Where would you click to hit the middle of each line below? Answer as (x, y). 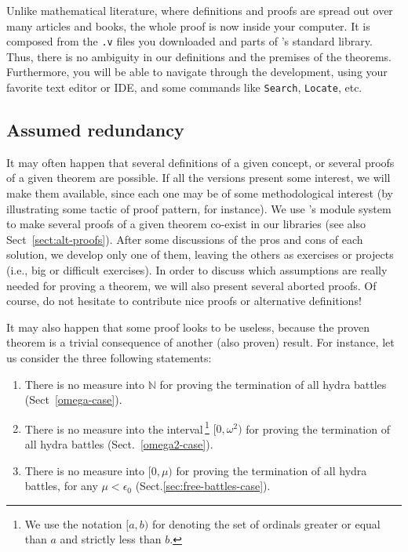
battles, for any (61, 486)
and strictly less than (111, 539)
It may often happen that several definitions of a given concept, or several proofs (200, 162)
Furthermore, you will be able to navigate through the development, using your (197, 72)
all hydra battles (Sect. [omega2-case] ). (119, 444)
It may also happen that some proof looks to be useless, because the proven (188, 327)
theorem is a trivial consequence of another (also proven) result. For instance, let (200, 342)
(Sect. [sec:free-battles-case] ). (203, 486)
